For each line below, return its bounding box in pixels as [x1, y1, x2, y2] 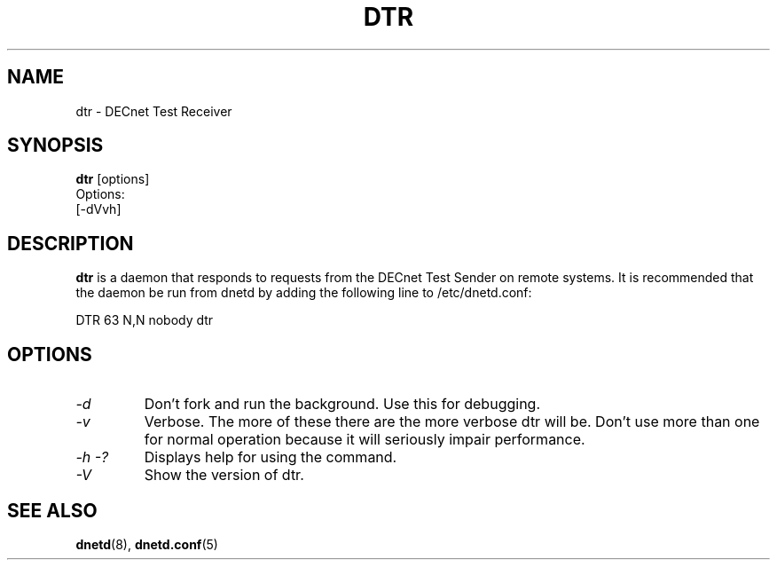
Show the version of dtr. [144, 466, 304, 484]
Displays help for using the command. [144, 448, 397, 467]
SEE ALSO [7, 499, 98, 522]
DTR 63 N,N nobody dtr [75, 312, 214, 328]
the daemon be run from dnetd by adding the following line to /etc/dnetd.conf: [75, 285, 532, 301]
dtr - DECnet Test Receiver [75, 103, 232, 119]
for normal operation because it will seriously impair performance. [144, 430, 585, 449]
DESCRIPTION [7, 232, 134, 255]
